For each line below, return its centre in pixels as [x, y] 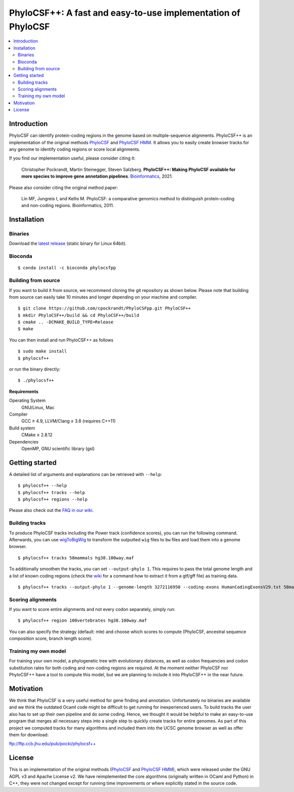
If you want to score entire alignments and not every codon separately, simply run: [92, 609]
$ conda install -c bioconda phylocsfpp [67, 268]
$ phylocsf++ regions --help [53, 500]
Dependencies [24, 442]
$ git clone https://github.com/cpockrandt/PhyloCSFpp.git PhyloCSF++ [104, 308]
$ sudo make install [42, 351]
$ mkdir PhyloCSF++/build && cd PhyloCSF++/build [79, 315]
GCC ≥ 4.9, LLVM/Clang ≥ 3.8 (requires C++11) [69, 421]
